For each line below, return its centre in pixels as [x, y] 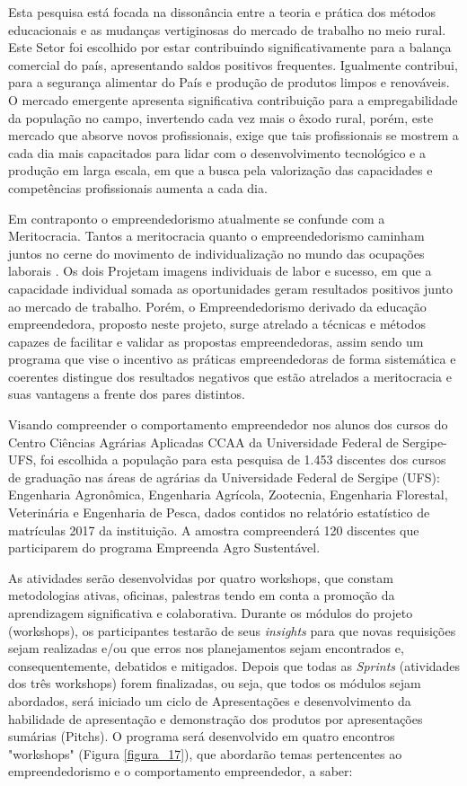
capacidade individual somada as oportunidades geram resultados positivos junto [230, 288]
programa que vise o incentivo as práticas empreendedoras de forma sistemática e [232, 359]
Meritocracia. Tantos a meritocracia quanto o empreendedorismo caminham [216, 236]
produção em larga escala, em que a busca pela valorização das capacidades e [220, 170]
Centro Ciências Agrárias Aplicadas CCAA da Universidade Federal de [203, 442]
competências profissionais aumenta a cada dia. [138, 187]
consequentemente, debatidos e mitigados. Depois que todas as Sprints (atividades [234, 665]
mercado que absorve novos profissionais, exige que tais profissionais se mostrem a [233, 135]
